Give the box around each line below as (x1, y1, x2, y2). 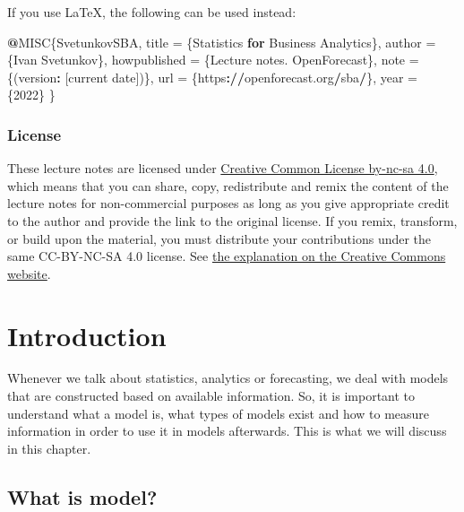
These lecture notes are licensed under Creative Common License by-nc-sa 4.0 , (7, 159, 438, 178)
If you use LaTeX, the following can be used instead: (7, 3, 296, 21)
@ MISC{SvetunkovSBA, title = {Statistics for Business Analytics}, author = (7, 32, 436, 51)
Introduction (7, 317, 167, 353)
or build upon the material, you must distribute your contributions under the (7, 229, 432, 247)
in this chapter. (7, 438, 91, 457)
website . (7, 264, 51, 282)
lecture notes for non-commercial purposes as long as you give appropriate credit (7, 194, 450, 213)
